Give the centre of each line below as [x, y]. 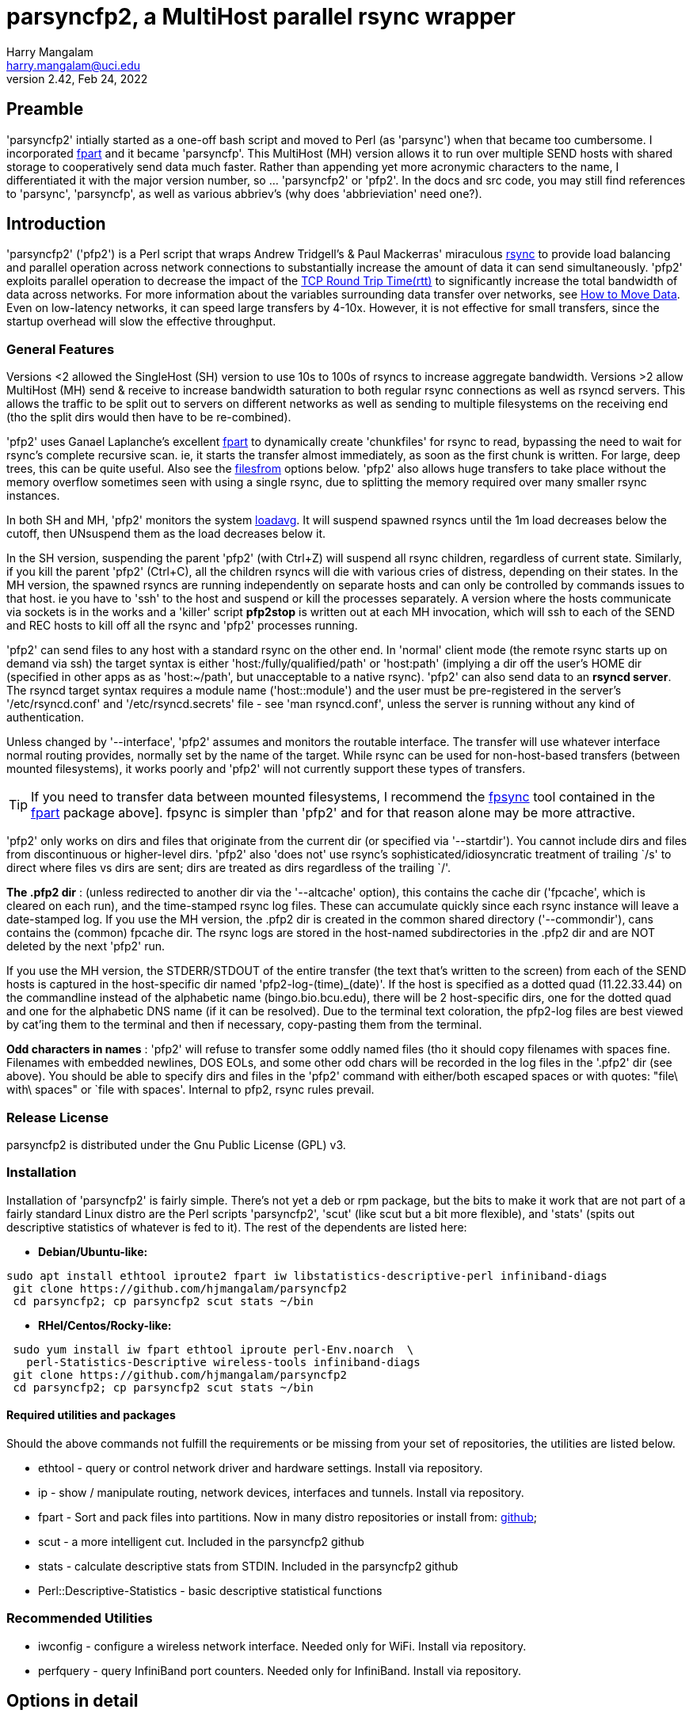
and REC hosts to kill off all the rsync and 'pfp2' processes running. [182, 626]
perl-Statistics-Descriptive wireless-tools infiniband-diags [223, 1362]
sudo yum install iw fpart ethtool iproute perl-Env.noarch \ [213, 1349]
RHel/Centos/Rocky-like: [105, 1325]
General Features [61, 349]
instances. [33, 496]
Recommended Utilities [80, 1618]
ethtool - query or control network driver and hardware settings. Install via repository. [261, 1468]
